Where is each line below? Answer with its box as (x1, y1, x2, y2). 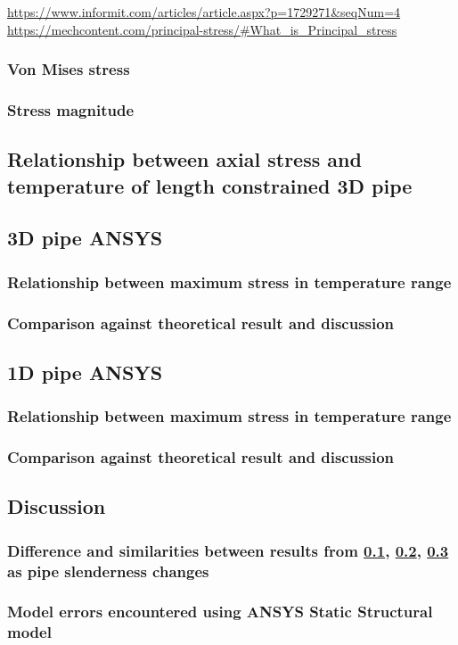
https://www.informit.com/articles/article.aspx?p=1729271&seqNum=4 (7, 3, 401, 21)
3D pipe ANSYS (7, 224, 163, 252)
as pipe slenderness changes (7, 559, 209, 582)
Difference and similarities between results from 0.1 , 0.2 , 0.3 (7, 539, 449, 561)
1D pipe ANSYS (7, 358, 163, 385)
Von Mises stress (7, 58, 130, 80)
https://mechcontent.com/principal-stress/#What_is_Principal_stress (7, 20, 397, 38)
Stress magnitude (7, 98, 134, 120)
